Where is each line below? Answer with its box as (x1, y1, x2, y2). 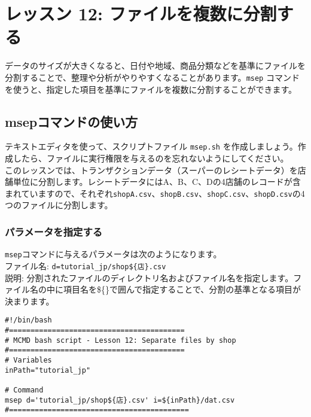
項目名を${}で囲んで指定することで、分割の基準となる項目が (63, 283, 301, 296)
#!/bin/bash (5, 316, 52, 325)
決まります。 (5, 294, 54, 307)
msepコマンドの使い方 (5, 112, 138, 130)
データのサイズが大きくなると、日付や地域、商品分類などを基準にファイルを (5, 59, 306, 72)
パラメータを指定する (5, 224, 103, 239)
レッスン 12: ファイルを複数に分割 (5, 1, 277, 26)
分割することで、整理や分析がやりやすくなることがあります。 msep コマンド (5, 71, 300, 83)
